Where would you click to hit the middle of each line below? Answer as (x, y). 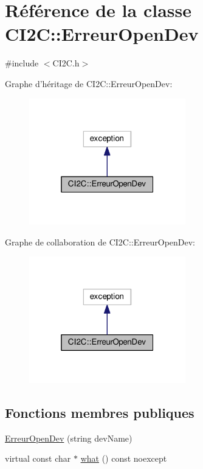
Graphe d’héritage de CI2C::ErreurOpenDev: (89, 83)
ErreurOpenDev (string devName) (69, 438)
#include (22, 63)
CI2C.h (66, 63)
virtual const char (38, 458)
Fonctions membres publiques (100, 412)
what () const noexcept (124, 458)
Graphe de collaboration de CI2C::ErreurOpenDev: (100, 242)
